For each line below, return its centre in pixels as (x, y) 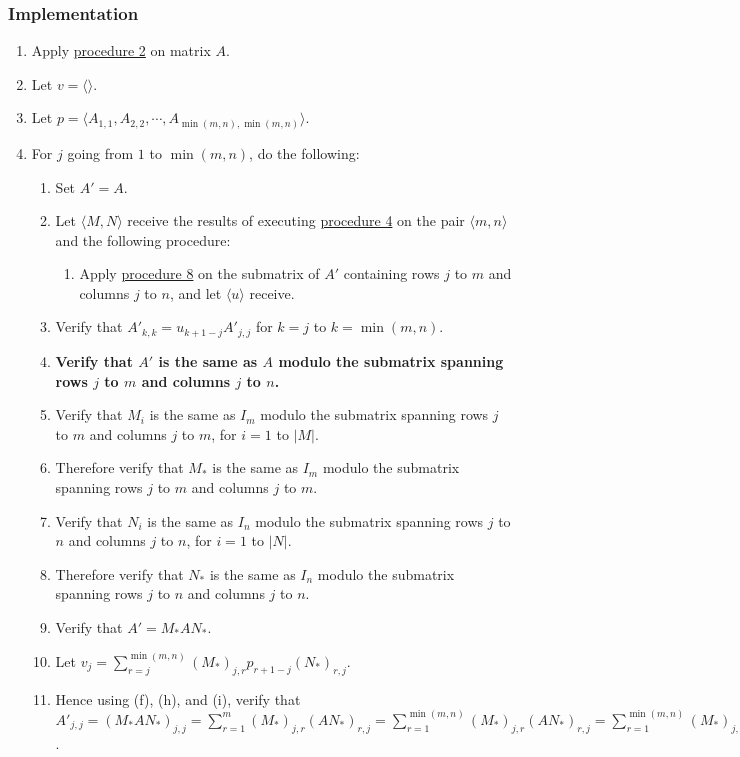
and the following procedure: (143, 239)
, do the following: (304, 152)
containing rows (391, 273)
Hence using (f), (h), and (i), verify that (178, 698)
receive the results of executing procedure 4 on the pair (296, 220)
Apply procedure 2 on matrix (121, 50)
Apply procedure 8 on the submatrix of (199, 273)
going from (100, 152)
